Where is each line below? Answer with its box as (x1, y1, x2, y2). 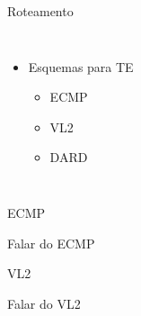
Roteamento (7, 2, 74, 20)
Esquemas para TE (28, 57, 134, 76)
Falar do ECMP (7, 233, 95, 252)
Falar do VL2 (7, 293, 81, 312)
